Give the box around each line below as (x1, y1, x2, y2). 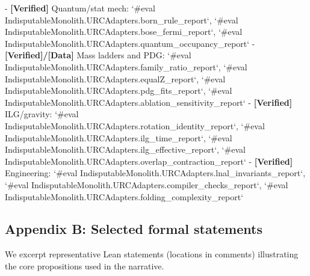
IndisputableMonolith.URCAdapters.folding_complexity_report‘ (5, 190, 244, 203)
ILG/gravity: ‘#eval (5, 108, 79, 120)
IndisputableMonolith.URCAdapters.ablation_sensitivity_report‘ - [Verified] (5, 96, 293, 108)
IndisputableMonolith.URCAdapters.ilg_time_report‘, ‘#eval (5, 131, 232, 144)
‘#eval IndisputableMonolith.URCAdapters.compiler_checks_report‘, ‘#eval (5, 178, 288, 191)
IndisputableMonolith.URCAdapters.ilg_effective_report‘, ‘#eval (5, 143, 246, 156)
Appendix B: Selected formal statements (5, 219, 262, 238)
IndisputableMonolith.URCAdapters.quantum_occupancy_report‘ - (5, 37, 255, 49)
